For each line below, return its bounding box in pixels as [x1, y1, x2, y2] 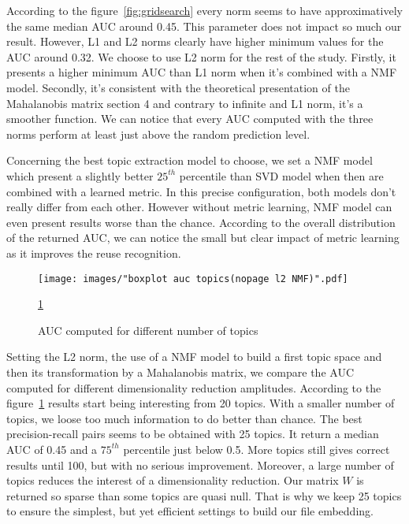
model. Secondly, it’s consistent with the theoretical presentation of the [6, 79, 350, 95]
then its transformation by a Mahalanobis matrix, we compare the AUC [6, 363, 355, 380]
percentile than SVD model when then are [179, 167, 384, 184]
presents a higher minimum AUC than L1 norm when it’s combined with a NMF [6, 64, 397, 80]
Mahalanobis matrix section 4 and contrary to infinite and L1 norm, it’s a [6, 95, 363, 111]
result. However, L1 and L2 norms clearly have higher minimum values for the [6, 33, 384, 50]
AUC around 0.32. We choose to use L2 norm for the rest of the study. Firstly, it [6, 48, 396, 65]
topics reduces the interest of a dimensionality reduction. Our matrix [6, 472, 339, 489]
